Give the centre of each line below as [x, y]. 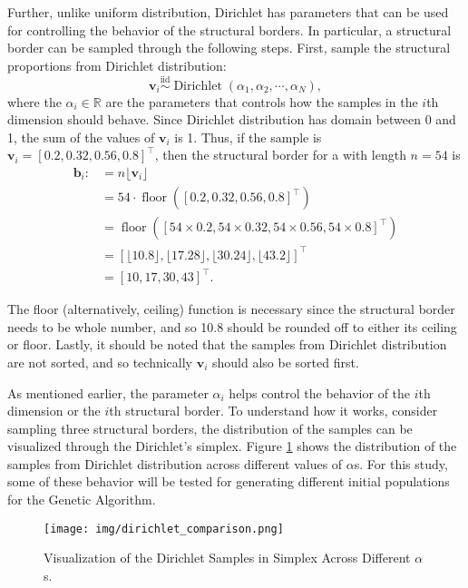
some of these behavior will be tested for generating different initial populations [229, 481]
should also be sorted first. [286, 362]
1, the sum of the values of [81, 137]
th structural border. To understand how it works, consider [273, 411]
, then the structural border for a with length [280, 155]
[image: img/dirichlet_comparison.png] [164, 529]
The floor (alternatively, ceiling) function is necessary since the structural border [231, 309]
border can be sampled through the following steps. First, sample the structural [229, 48]
